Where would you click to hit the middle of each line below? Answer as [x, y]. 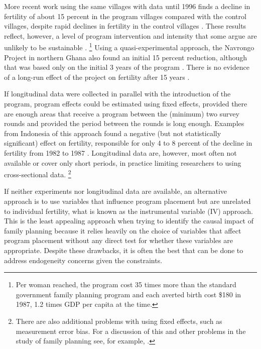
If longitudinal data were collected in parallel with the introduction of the [117, 94]
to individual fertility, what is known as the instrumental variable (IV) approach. [128, 211]
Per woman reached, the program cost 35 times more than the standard [126, 284]
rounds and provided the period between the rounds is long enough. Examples [124, 123]
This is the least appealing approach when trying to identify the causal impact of [129, 221]
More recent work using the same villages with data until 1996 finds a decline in [127, 6]
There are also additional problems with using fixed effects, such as [119, 321]
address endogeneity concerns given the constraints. [83, 260]
